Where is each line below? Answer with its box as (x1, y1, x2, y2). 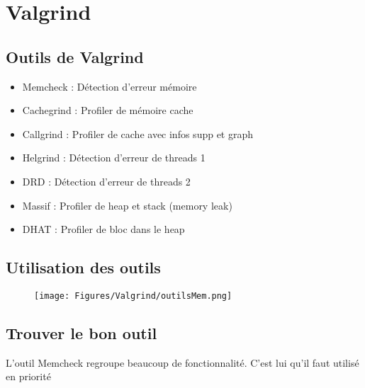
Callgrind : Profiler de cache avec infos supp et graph (22, 126, 254, 141)
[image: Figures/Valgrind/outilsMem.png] (34, 290, 232, 301)
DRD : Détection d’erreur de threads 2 (22, 173, 191, 188)
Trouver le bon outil (6, 321, 157, 343)
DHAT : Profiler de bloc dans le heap (22, 222, 185, 236)
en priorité (6, 369, 51, 384)
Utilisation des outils (6, 256, 161, 278)
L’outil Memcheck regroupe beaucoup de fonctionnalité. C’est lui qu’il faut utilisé (6, 355, 359, 370)
